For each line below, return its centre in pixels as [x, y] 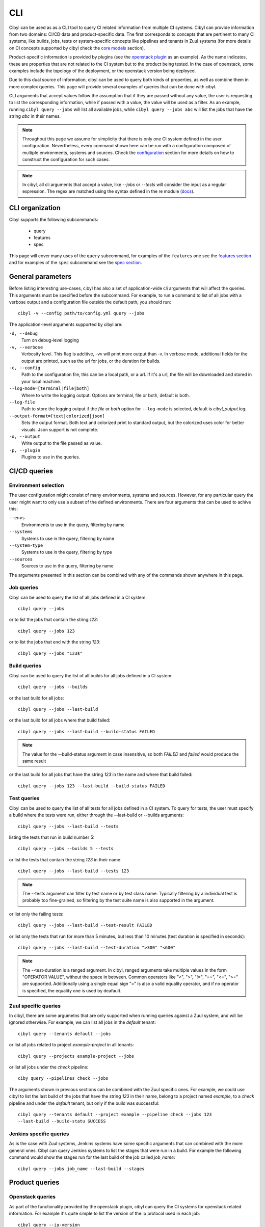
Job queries [24, 587]
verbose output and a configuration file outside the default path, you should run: [90, 302]
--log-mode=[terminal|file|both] [49, 388]
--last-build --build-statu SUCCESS [62, 1121]
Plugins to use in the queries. [51, 457]
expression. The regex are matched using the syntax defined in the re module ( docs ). [108, 191]
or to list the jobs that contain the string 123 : [53, 620]
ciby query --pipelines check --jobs [63, 1078]
